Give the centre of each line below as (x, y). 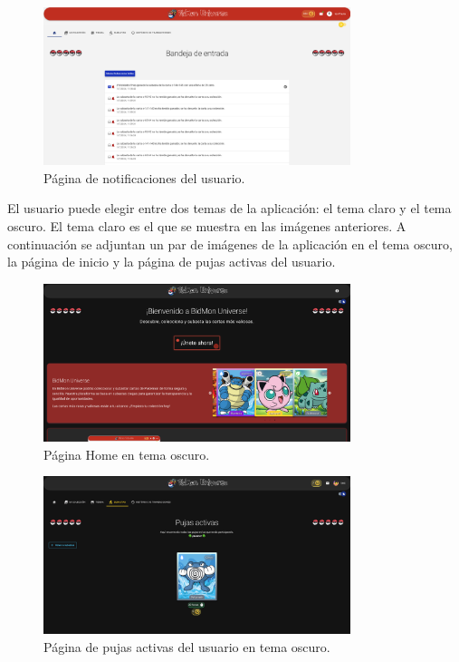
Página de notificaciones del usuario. (144, 177)
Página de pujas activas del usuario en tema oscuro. (187, 647)
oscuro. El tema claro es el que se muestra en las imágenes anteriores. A (207, 226)
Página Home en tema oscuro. (127, 454)
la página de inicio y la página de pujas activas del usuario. (172, 262)
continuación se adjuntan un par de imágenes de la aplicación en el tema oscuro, (230, 243)
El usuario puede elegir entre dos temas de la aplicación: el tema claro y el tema (229, 208)
